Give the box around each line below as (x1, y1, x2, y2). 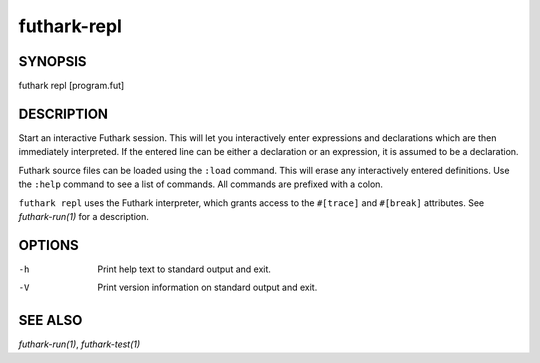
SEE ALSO (18, 312, 83, 329)
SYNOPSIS (18, 53, 87, 70)
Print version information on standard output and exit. (97, 281, 318, 294)
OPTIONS (18, 236, 79, 254)
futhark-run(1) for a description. (18, 210, 150, 222)
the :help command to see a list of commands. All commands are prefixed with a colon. (18, 178, 384, 190)
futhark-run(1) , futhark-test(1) (18, 338, 141, 350)
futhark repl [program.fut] (18, 80, 125, 92)
